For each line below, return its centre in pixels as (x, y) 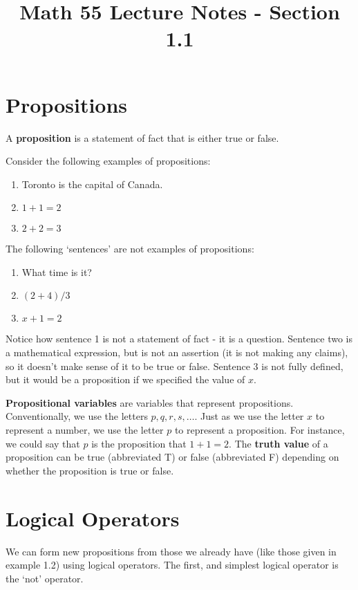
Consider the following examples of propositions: (108, 161)
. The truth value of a (279, 443)
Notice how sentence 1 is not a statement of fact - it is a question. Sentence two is (179, 339)
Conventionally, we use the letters (77, 416)
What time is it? (57, 271)
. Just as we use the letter (249, 416)
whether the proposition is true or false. (90, 470)
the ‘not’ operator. (45, 578)
